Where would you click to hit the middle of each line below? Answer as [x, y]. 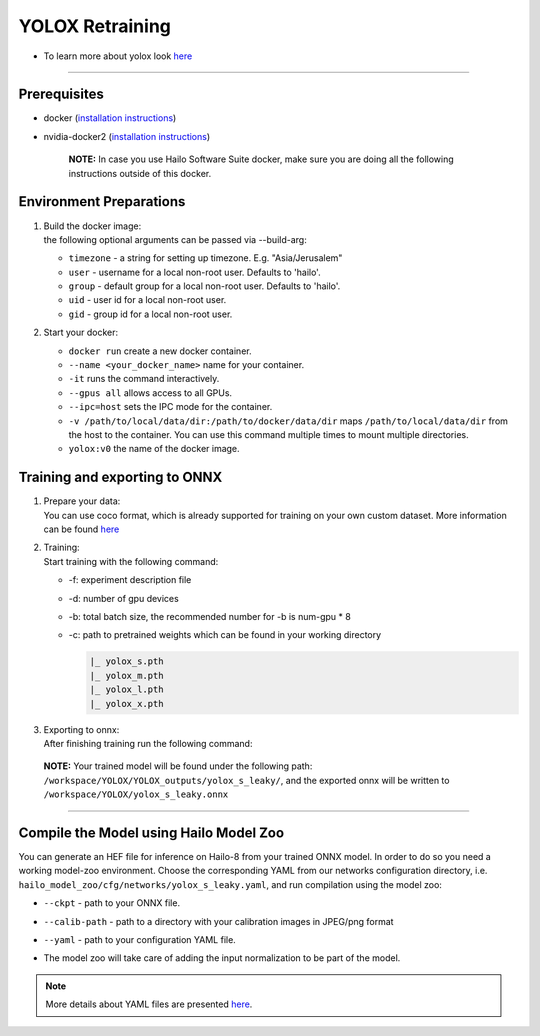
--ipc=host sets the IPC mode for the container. [170, 407]
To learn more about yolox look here [118, 56]
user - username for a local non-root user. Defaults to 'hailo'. [194, 272]
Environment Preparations [102, 201]
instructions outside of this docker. [140, 173]
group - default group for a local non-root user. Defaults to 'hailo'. [204, 286]
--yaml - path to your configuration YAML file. [140, 939]
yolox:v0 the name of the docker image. [154, 449]
